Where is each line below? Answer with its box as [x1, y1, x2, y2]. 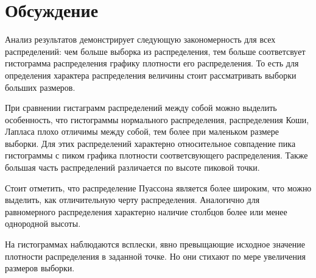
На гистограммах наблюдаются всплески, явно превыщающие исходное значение [5, 238, 306, 251]
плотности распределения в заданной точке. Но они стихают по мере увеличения [5, 249, 306, 262]
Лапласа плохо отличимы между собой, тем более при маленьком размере [5, 125, 279, 138]
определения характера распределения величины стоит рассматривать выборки [5, 68, 297, 81]
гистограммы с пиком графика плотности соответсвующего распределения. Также [5, 149, 308, 162]
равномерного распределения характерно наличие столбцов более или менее [5, 205, 287, 218]
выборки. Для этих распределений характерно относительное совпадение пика [5, 137, 296, 149]
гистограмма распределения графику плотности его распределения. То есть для [5, 57, 299, 69]
